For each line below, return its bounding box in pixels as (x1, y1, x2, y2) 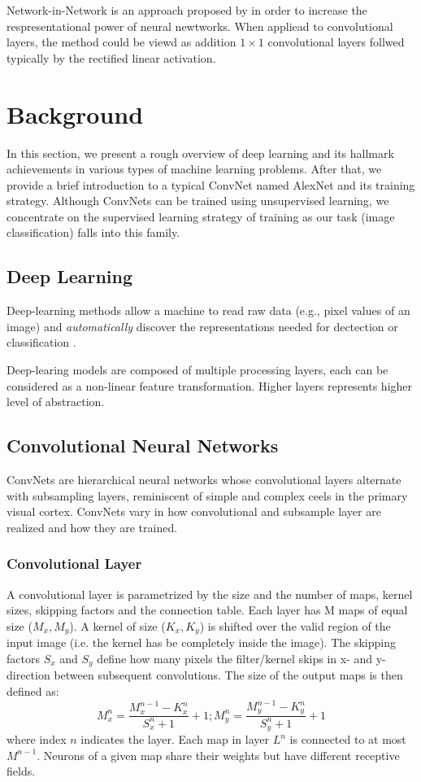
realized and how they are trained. (7, 518, 178, 535)
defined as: (7, 682, 59, 699)
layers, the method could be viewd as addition (7, 33, 237, 50)
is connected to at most (289, 731, 406, 748)
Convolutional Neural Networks (7, 433, 279, 458)
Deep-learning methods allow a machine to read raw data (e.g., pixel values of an (7, 302, 410, 319)
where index (7, 731, 67, 748)
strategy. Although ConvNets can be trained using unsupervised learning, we (7, 192, 389, 209)
